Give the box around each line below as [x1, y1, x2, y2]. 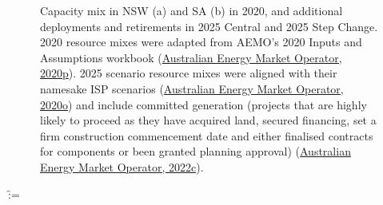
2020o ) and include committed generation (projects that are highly [40, 96, 367, 112]
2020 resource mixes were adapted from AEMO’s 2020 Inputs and [40, 34, 362, 50]
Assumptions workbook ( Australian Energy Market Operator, [40, 49, 342, 65]
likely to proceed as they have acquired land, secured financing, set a [40, 112, 377, 128]
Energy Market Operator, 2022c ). [40, 158, 204, 175]
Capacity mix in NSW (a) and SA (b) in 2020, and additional [40, 2, 343, 18]
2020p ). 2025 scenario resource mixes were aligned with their [40, 65, 337, 81]
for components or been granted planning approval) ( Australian [40, 143, 351, 160]
